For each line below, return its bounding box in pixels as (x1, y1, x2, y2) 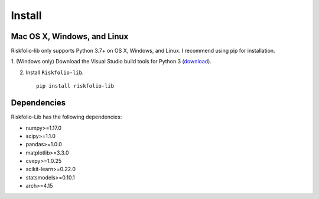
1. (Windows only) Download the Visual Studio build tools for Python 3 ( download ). (11, 58, 212, 65)
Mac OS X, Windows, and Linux (11, 31, 129, 41)
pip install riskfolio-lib (36, 83, 115, 89)
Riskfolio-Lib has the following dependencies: (11, 113, 122, 121)
